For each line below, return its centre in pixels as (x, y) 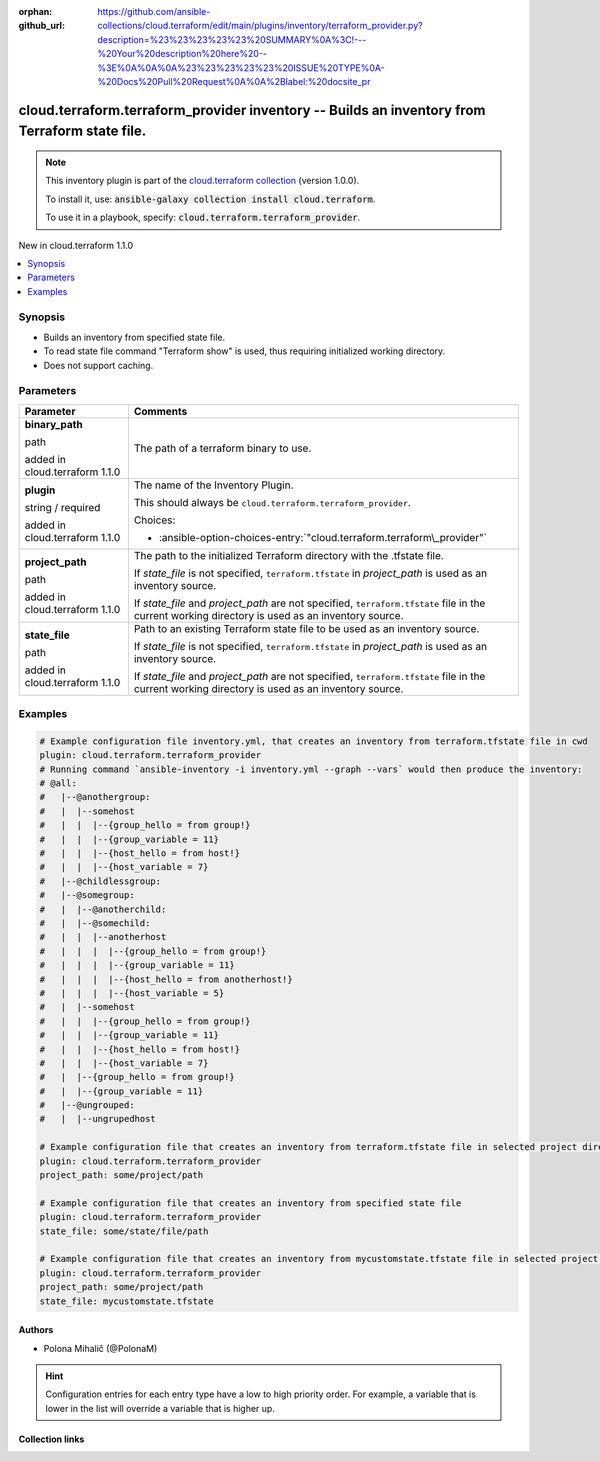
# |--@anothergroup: (95, 797)
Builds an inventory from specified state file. (134, 337)
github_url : (41, 26)
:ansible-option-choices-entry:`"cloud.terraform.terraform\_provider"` (323, 537)
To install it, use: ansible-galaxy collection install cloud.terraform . (210, 199)
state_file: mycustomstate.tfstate (126, 1301)
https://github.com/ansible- (154, 11)
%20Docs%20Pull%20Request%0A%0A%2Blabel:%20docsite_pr (234, 81)
